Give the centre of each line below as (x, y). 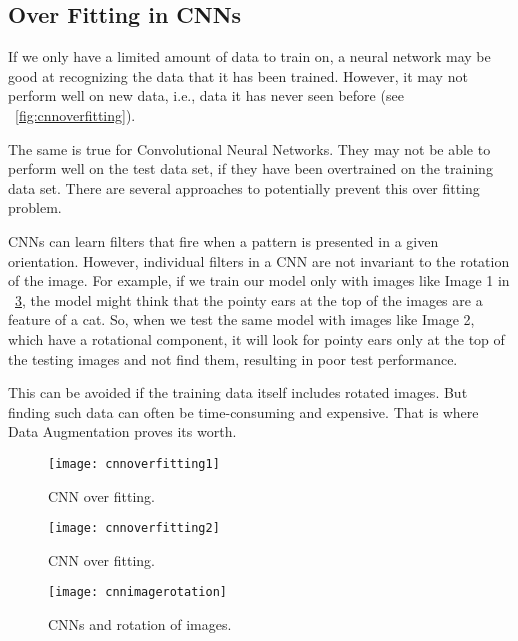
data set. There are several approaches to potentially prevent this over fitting (244, 187)
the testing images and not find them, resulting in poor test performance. (233, 358)
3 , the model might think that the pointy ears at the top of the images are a (249, 299)
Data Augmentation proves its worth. (122, 431)
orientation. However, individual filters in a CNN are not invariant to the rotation (259, 260)
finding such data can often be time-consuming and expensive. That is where (243, 411)
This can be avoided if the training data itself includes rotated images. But (238, 392)
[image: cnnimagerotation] (137, 592)
